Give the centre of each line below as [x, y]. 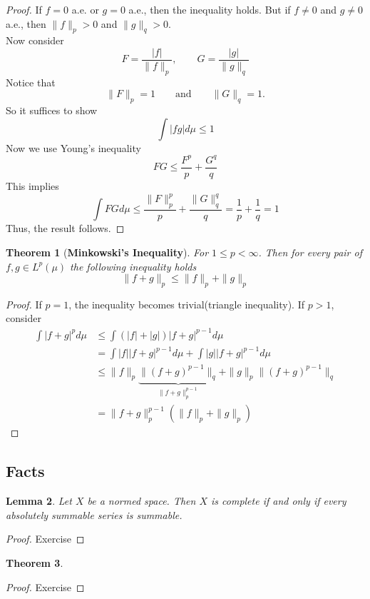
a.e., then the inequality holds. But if [210, 9]
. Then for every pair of [310, 252]
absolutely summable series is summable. [94, 514]
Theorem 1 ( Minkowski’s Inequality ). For [107, 252]
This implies [32, 185]
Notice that [31, 82]
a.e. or [85, 9]
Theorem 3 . [35, 563]
